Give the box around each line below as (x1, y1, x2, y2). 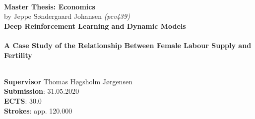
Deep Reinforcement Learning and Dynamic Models (4, 20, 186, 31)
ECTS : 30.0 (4, 95, 42, 106)
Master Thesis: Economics (4, 1, 95, 11)
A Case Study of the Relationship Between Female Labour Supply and (4, 40, 252, 50)
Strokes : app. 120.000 (4, 105, 72, 116)
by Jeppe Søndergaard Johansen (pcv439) (4, 11, 130, 21)
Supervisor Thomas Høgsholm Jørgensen (4, 76, 132, 86)
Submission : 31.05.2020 (4, 86, 79, 96)
